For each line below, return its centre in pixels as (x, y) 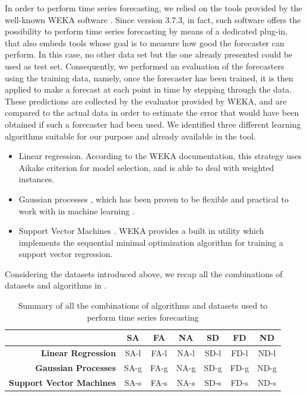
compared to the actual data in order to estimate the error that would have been (152, 113)
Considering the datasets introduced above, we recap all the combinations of (144, 273)
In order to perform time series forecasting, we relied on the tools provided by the (153, 8)
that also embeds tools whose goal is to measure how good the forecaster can (145, 42)
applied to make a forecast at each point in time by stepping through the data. (148, 89)
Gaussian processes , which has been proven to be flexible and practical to (153, 199)
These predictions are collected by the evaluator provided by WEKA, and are (146, 101)
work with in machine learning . (77, 210)
